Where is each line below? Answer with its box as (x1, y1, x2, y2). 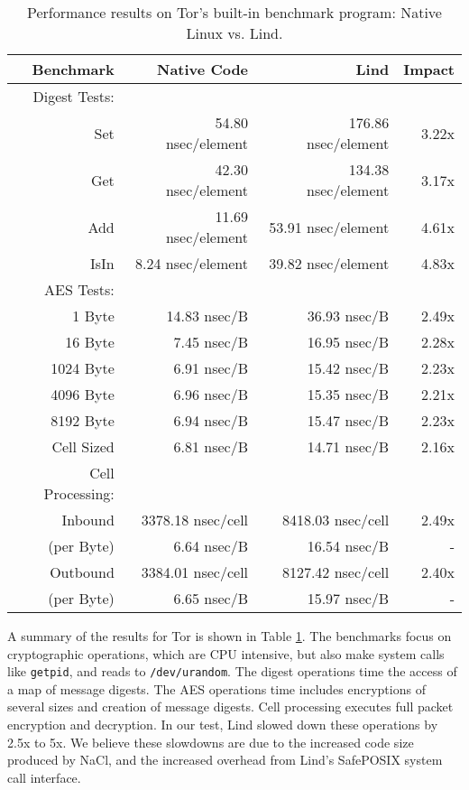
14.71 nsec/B (307, 436, 390, 457)
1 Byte (72, 305, 115, 326)
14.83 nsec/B (166, 305, 249, 326)
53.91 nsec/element (269, 216, 390, 237)
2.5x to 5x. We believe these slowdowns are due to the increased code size (7, 732, 414, 751)
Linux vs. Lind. (186, 23, 283, 43)
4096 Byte (51, 384, 115, 404)
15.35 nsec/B (307, 384, 390, 404)
